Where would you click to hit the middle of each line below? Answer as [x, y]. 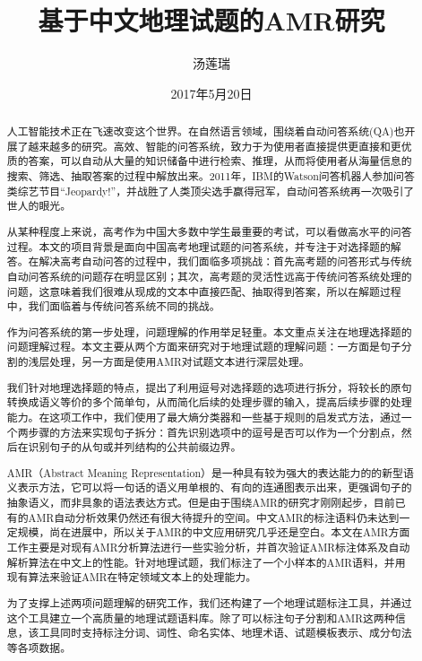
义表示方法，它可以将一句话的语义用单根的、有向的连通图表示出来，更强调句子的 [209, 487]
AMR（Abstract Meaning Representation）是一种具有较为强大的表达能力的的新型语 [210, 472]
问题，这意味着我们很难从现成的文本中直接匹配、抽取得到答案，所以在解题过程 [204, 291]
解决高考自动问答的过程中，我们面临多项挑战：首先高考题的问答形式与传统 [225, 261]
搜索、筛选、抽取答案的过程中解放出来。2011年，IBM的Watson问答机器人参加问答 [211, 176]
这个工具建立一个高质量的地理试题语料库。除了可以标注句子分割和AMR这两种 [201, 618]
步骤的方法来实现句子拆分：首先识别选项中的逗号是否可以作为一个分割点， [215, 432]
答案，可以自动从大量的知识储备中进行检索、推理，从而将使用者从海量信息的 [220, 161]
